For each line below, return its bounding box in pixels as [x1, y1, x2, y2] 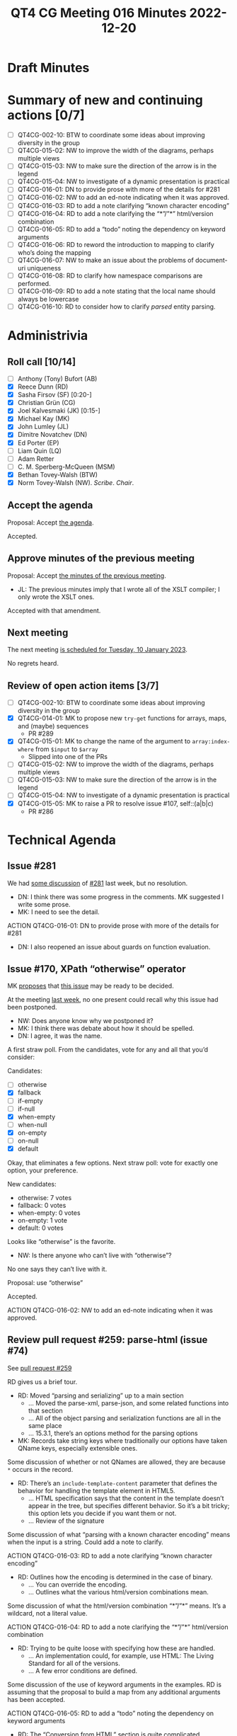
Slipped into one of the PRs [28, 753, 108, 761]
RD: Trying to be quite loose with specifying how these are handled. [17, 1644, 216, 1652]
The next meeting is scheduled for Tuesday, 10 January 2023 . [7, 646, 187, 654]
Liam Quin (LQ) [17, 446, 62, 455]
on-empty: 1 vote [17, 1216, 67, 1224]
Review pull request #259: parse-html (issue [7, 1334, 208, 1346]
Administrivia [7, 328, 88, 344]
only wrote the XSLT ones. [17, 593, 95, 601]
